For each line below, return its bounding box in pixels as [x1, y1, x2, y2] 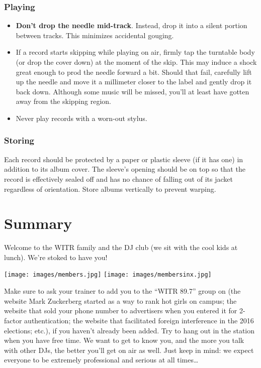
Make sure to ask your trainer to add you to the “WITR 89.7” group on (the [4, 286, 241, 296]
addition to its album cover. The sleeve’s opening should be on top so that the [4, 164, 245, 174]
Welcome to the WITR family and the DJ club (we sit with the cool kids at [4, 242, 238, 253]
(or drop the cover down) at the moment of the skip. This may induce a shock [16, 57, 257, 67]
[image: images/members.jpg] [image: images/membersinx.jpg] [4, 271, 212, 279]
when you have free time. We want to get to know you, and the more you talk [4, 335, 244, 345]
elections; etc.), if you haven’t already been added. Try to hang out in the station [4, 325, 255, 335]
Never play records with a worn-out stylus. [16, 112, 147, 123]
